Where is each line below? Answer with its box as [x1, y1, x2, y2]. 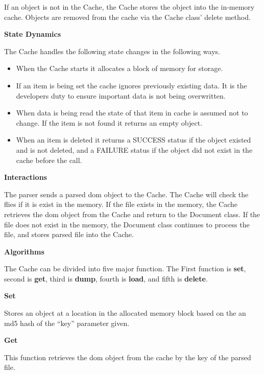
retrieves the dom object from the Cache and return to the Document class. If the [4, 208, 260, 219]
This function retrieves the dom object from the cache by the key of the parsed [4, 352, 251, 362]
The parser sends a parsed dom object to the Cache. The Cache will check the [4, 189, 249, 199]
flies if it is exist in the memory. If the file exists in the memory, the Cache [4, 199, 237, 209]
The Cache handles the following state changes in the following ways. [4, 45, 220, 56]
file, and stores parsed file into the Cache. [4, 229, 134, 240]
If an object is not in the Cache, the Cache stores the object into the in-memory [4, 2, 255, 12]
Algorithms [4, 246, 44, 256]
